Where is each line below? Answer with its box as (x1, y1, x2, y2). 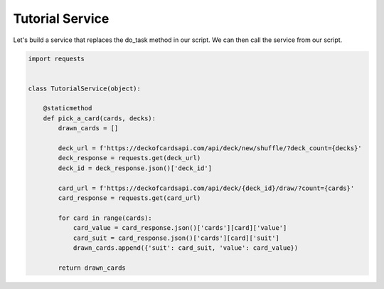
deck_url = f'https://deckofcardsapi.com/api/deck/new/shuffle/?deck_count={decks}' (58, 144, 362, 152)
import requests (28, 54, 85, 63)
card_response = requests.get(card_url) (58, 194, 201, 202)
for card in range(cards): (58, 214, 152, 222)
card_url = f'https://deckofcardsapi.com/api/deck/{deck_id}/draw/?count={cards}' (58, 184, 355, 192)
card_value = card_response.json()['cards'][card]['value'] (73, 224, 287, 232)
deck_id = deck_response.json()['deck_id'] (58, 164, 213, 172)
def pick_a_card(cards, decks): (43, 114, 156, 122)
